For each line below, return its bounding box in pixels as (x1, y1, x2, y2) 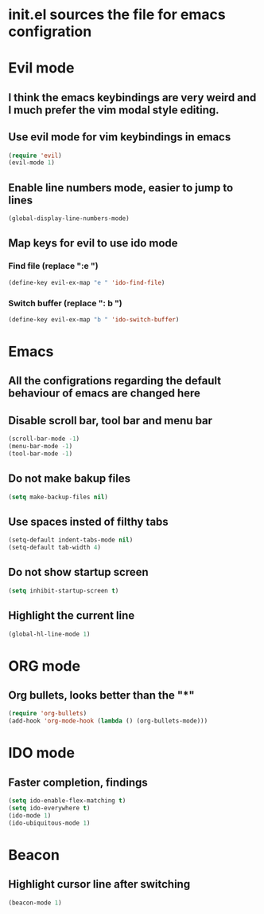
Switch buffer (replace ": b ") (8, 297, 123, 309)
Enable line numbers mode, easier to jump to (8, 181, 234, 195)
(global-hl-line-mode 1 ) (8, 630, 91, 638)
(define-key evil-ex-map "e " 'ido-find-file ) (8, 278, 165, 286)
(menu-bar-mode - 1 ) (8, 443, 73, 451)
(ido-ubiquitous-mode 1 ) (8, 819, 91, 827)
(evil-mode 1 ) (8, 159, 56, 167)
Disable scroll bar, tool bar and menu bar (8, 413, 213, 427)
